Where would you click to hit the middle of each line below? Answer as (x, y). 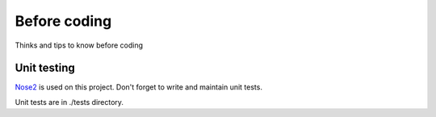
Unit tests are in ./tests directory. (69, 102)
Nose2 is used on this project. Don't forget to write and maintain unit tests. (138, 87)
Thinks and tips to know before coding (79, 45)
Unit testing (45, 68)
